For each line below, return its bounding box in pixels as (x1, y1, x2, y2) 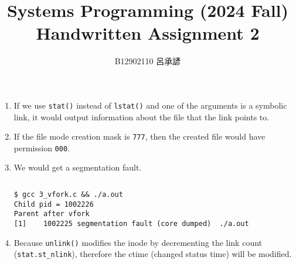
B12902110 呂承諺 (114, 55, 181, 67)
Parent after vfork (13, 210, 90, 218)
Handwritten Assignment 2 (36, 21, 260, 45)
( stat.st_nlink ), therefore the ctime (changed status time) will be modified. (13, 248, 292, 260)
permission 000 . (13, 141, 70, 154)
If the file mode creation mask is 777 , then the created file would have (13, 130, 266, 143)
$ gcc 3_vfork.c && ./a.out (13, 190, 123, 199)
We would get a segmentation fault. (13, 161, 142, 173)
